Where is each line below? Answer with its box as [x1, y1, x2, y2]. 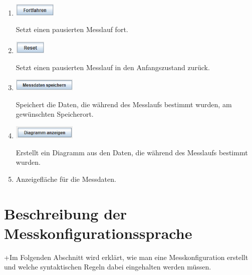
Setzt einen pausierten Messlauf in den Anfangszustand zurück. [16, 62, 210, 72]
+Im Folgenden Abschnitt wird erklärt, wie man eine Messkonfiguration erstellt [4, 251, 248, 262]
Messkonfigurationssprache [4, 222, 192, 243]
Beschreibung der [4, 203, 127, 223]
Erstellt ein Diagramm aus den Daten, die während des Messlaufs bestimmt [16, 147, 248, 157]
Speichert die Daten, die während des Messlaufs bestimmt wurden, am [16, 99, 232, 109]
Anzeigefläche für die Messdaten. [16, 173, 116, 184]
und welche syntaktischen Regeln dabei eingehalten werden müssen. [4, 261, 211, 272]
